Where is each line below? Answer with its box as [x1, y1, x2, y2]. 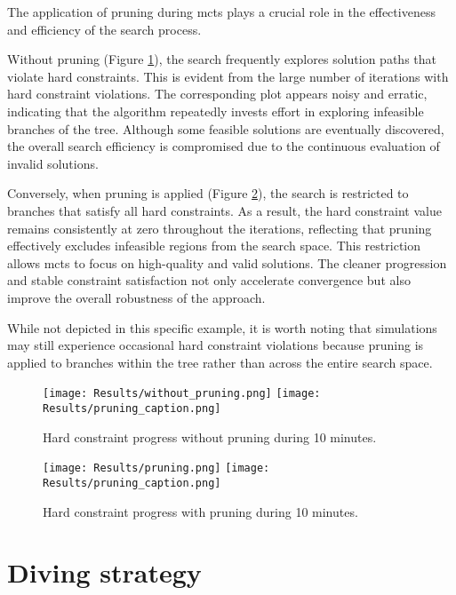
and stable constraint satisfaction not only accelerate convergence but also [7, 271, 411, 290]
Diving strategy [7, 554, 202, 591]
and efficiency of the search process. [7, 20, 202, 38]
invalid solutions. [7, 154, 99, 172]
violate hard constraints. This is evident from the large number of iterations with [7, 67, 449, 85]
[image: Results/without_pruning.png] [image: [43, 387, 321, 401]
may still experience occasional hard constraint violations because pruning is [7, 336, 424, 354]
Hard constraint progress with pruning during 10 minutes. [43, 502, 358, 520]
